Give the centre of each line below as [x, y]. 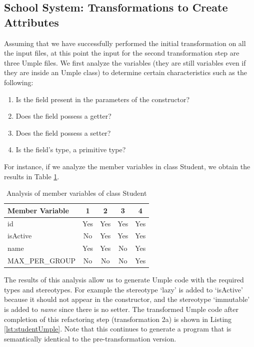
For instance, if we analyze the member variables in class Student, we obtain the [127, 166]
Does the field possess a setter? [63, 132]
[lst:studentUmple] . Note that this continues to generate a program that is [118, 329]
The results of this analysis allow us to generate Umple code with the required [124, 280]
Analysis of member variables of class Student [76, 193]
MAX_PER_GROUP [42, 261]
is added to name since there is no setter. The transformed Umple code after [121, 309]
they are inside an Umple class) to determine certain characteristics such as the [125, 72]
